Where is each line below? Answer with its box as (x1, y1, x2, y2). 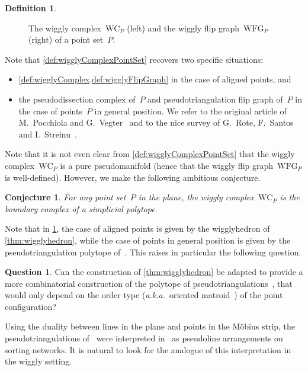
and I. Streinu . (18, 127, 77, 140)
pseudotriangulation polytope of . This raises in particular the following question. (5, 245, 301, 258)
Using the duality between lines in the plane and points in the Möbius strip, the (5, 320, 296, 332)
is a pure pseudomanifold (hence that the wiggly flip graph (60, 159, 274, 171)
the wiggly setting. (5, 355, 72, 367)
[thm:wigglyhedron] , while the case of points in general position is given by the (5, 234, 291, 246)
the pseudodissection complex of (18, 92, 136, 105)
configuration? (5, 300, 56, 312)
